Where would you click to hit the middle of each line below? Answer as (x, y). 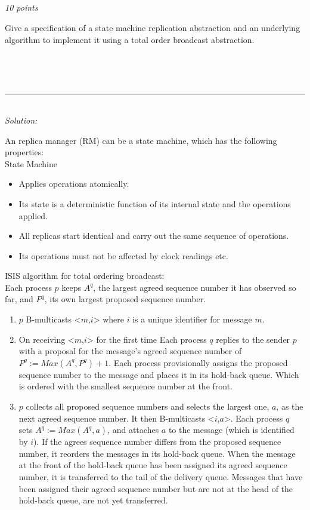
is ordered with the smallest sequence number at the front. (126, 386)
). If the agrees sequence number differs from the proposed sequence (157, 442)
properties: (24, 152)
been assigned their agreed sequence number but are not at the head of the (156, 488)
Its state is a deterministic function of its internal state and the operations (155, 203)
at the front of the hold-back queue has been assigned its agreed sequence (153, 465)
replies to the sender (253, 339)
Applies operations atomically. (74, 184)
